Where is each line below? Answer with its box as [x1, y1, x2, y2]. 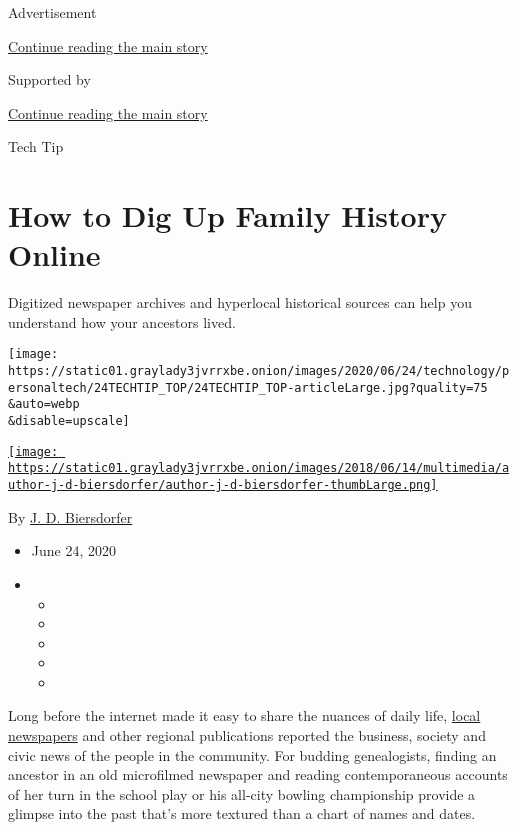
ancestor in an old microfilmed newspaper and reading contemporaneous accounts [8, 764, 508, 785]
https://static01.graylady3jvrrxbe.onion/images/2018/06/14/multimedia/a [8, 461, 510, 476]
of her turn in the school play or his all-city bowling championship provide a [8, 783, 476, 804]
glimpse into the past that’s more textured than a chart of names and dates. [8, 803, 476, 824]
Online [8, 234, 101, 275]
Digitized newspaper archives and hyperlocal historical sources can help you [8, 292, 472, 313]
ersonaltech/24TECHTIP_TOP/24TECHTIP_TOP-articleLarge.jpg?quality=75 [8, 380, 488, 395]
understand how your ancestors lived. [8, 311, 236, 332]
